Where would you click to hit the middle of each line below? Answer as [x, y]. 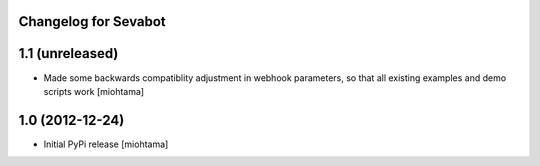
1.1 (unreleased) [68, 53]
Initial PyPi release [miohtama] [106, 144]
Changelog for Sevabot [92, 21]
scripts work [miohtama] [94, 91]
